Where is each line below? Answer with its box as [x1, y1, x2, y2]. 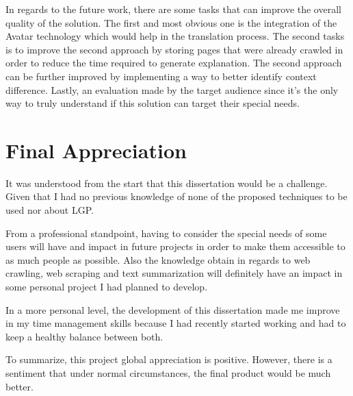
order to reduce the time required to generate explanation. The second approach [5, 55, 342, 70]
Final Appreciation [5, 136, 187, 164]
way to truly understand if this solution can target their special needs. [5, 96, 300, 110]
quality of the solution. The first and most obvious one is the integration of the [5, 15, 337, 29]
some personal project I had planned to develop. [5, 280, 208, 294]
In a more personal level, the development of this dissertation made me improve [5, 302, 340, 317]
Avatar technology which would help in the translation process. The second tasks [5, 29, 345, 43]
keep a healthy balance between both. [5, 329, 164, 343]
